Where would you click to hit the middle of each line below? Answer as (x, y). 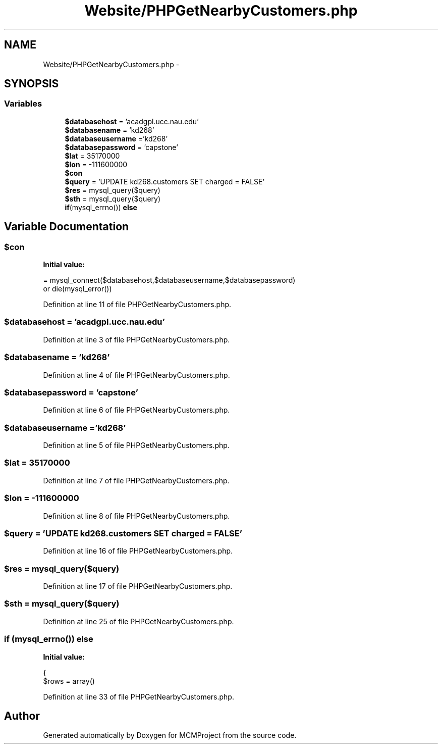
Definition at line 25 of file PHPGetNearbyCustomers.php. (139, 621)
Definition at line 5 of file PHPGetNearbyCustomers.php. (136, 445)
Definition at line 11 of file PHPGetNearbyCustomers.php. (137, 305)
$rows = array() (69, 681)
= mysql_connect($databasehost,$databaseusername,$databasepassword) (169, 280)
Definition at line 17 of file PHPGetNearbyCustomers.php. (138, 586)
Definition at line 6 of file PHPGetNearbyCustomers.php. (136, 410)
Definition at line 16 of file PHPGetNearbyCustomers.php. (138, 551)
